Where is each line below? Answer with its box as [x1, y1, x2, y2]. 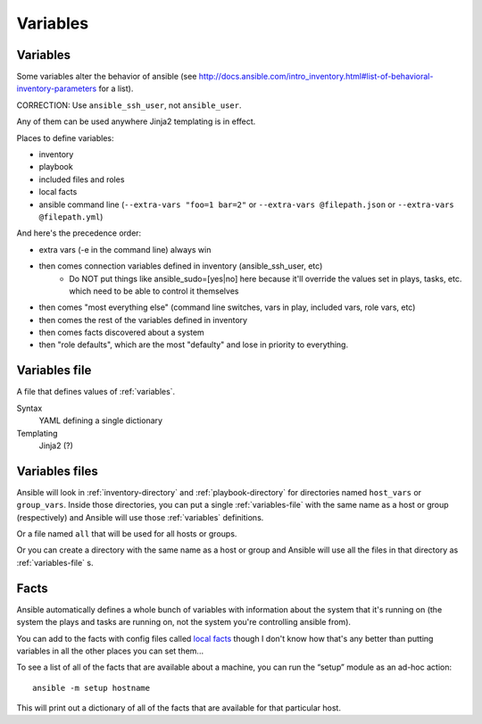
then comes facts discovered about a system [38, 327, 204, 338]
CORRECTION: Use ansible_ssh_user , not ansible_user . [16, 99, 242, 111]
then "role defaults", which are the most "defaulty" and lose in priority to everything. [38, 339, 348, 350]
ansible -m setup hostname [32, 683, 151, 693]
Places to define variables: [16, 132, 115, 143]
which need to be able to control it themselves [69, 286, 239, 296]
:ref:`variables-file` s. [16, 557, 94, 568]
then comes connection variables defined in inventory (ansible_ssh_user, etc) [38, 261, 323, 271]
